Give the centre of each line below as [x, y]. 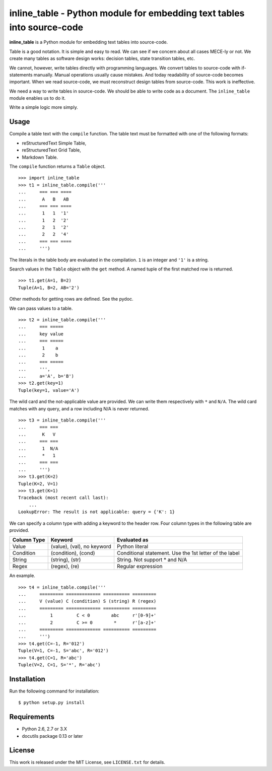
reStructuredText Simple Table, [54, 143]
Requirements [32, 717]
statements [21, 75]
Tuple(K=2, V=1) [38, 484]
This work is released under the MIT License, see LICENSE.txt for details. [87, 762]
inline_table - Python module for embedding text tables [127, 13]
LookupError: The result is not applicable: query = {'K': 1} [97, 512]
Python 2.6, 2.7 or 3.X [45, 729]
